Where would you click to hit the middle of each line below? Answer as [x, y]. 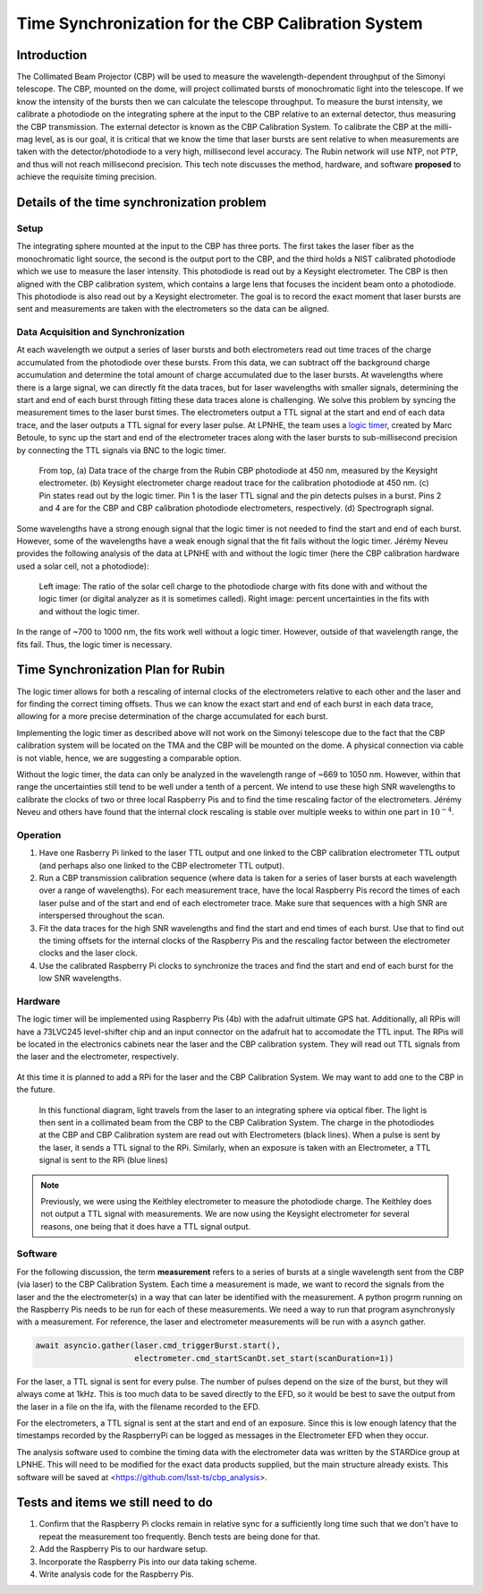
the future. [36, 1090]
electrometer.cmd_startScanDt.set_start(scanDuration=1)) [264, 1358]
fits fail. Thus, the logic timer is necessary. [94, 644]
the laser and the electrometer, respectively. [97, 1057]
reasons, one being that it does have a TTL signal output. [145, 1226]
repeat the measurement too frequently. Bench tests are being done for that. [180, 1537]
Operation [39, 835]
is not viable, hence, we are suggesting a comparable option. [129, 758]
